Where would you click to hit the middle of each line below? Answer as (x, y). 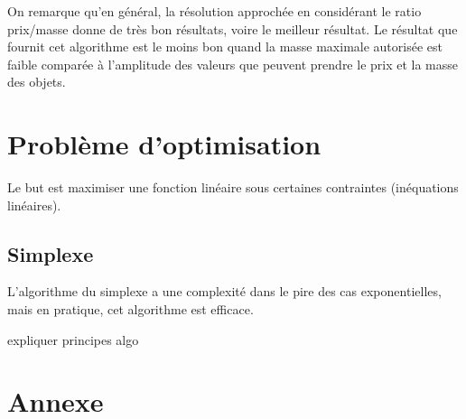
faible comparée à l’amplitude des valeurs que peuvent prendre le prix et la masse (233, 64)
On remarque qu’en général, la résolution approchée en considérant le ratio (214, 11)
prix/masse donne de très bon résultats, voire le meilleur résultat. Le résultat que (233, 28)
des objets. (37, 82)
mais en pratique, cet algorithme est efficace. (130, 309)
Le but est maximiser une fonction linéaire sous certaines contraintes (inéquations (233, 187)
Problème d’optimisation (164, 144)
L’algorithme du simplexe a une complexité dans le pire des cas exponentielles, (224, 291)
